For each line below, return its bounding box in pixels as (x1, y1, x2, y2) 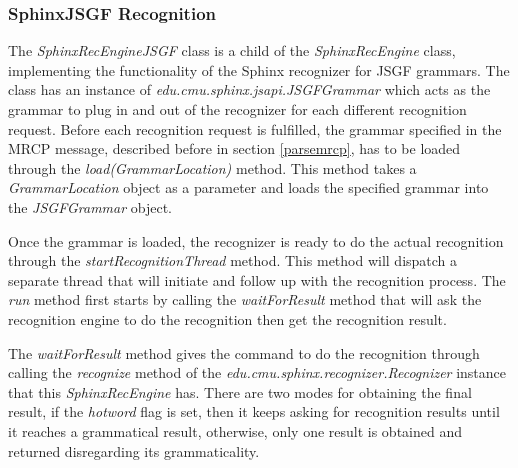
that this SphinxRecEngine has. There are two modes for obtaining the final (8, 381, 472, 402)
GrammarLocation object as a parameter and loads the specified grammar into (8, 177, 489, 198)
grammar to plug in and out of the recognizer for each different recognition (8, 99, 467, 119)
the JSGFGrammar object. (8, 196, 172, 217)
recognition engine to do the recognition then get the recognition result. (8, 308, 447, 329)
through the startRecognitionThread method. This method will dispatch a (8, 250, 458, 271)
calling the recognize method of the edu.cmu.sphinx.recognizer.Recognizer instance (8, 362, 507, 383)
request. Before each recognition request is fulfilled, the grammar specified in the (8, 118, 502, 139)
